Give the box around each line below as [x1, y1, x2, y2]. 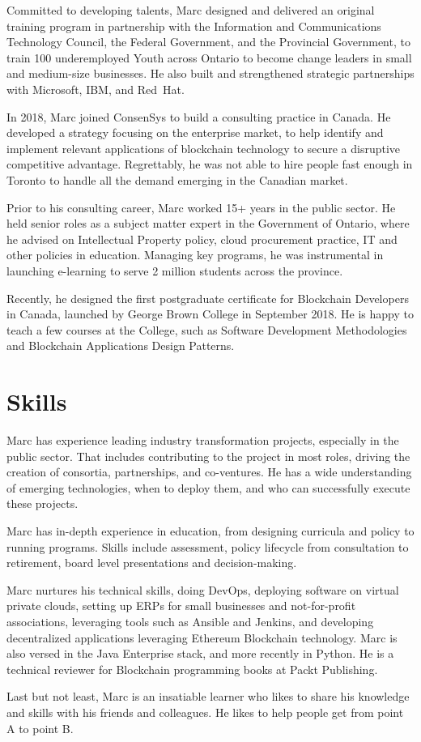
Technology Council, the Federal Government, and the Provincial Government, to [6, 33, 410, 50]
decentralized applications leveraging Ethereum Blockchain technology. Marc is [6, 629, 398, 646]
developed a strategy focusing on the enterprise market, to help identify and [6, 124, 384, 141]
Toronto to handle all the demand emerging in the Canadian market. [6, 171, 348, 188]
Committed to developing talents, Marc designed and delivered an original [6, 2, 375, 18]
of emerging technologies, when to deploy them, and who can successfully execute [6, 479, 410, 496]
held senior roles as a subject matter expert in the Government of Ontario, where [6, 215, 410, 232]
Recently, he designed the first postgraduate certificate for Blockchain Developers [6, 289, 409, 306]
